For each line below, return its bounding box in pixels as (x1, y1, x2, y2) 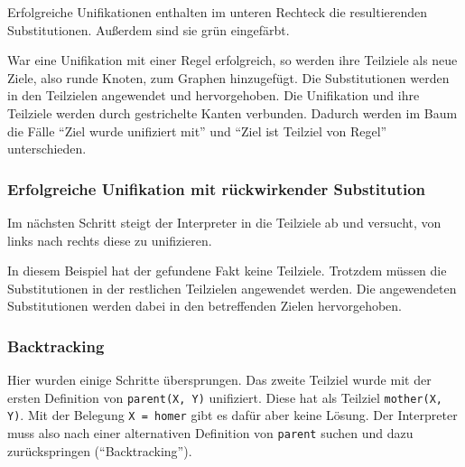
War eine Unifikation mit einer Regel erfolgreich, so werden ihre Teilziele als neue (7, 51, 458, 70)
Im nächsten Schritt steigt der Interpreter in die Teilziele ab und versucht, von (7, 212, 442, 231)
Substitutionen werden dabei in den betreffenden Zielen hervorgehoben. (7, 296, 403, 315)
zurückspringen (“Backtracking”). (7, 441, 192, 460)
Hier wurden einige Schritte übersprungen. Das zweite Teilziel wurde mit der (7, 370, 432, 389)
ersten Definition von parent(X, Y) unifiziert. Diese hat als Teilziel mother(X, (7, 388, 442, 406)
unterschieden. (7, 139, 87, 158)
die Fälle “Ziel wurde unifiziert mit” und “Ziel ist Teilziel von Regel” (7, 121, 387, 140)
